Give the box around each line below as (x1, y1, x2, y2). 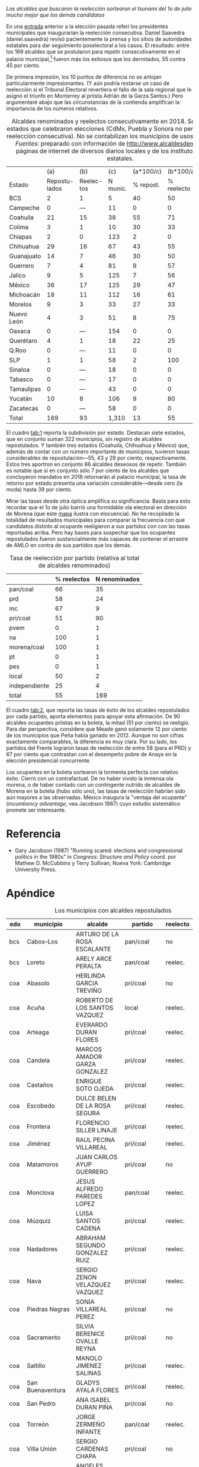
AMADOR (76, 1052, 102, 1061)
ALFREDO (76, 1185, 104, 1193)
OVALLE (76, 1337, 99, 1345)
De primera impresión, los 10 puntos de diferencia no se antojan (6, 73, 162, 80)
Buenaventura (26, 1386, 66, 1394)
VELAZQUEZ (76, 1280, 111, 1289)
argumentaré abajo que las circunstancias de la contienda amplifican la (6, 98, 180, 106)
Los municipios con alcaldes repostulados (54, 906, 172, 914)
